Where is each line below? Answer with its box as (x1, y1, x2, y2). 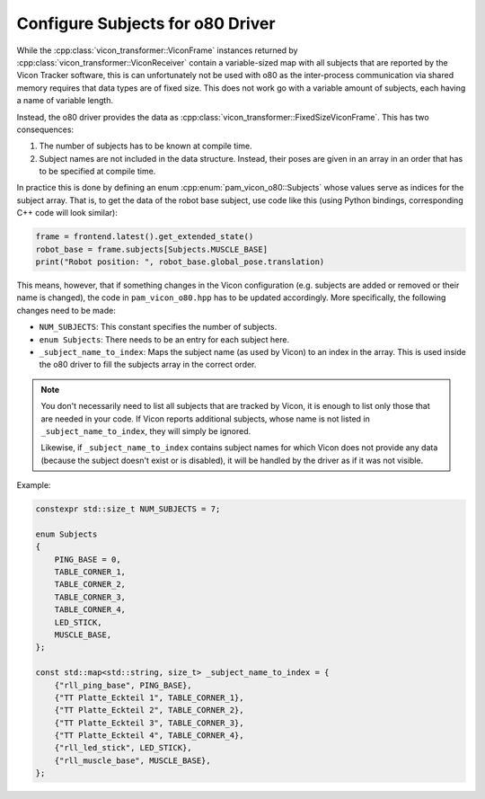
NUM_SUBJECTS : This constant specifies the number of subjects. (39, 322, 278, 333)
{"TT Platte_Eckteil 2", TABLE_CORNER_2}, (54, 706, 244, 715)
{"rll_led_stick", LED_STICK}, (54, 742, 192, 753)
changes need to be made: (16, 305, 116, 315)
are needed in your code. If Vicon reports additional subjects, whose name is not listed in (40, 413, 370, 424)
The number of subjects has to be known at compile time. (39, 140, 252, 152)
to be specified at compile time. (39, 166, 156, 177)
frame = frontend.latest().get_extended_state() (35, 232, 254, 242)
